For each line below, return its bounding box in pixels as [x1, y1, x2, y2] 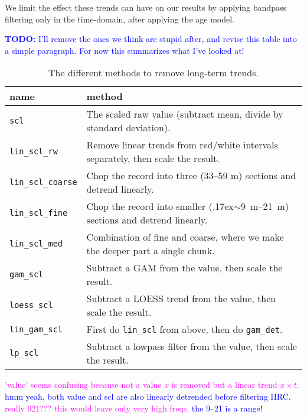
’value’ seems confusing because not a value [5, 378, 162, 391]
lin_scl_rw [9, 147, 58, 157]
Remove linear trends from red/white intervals [86, 138, 278, 152]
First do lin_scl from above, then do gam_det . [86, 322, 283, 336]
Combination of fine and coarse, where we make [86, 230, 284, 244]
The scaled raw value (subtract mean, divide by [86, 107, 283, 121]
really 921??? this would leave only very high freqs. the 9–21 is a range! [5, 401, 263, 414]
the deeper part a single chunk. [86, 244, 215, 258]
